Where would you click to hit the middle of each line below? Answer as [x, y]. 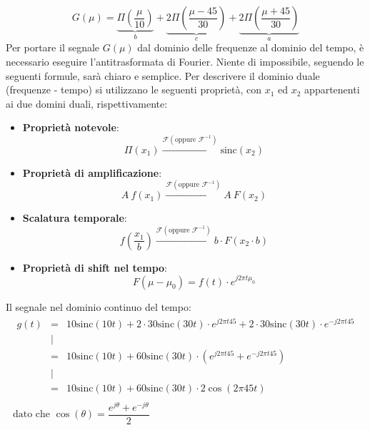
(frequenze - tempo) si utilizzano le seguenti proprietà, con [134, 89]
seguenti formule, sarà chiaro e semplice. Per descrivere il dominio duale [163, 75]
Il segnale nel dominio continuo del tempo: [99, 306]
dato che [31, 415]
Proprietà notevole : [71, 127]
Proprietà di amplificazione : [92, 172]
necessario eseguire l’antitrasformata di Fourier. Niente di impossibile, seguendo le [185, 62]
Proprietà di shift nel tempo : [95, 267]
